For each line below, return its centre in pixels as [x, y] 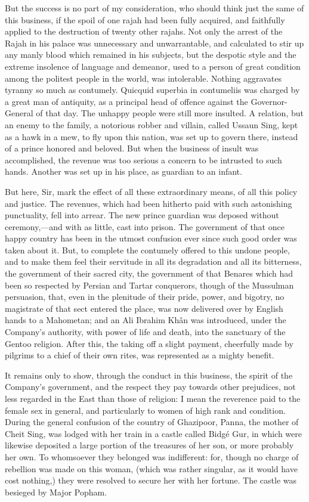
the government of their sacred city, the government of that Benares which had [149, 273]
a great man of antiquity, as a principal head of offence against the [126, 101]
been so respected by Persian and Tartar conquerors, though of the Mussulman [149, 285]
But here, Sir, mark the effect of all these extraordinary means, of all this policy [151, 191]
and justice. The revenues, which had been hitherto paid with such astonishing [149, 203]
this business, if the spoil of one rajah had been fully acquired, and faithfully [145, 19]
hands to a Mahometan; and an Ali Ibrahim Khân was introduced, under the [146, 320]
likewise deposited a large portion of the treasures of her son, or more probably [149, 445]
